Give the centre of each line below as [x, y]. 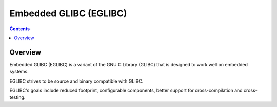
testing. [17, 97]
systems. [19, 72]
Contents [20, 29]
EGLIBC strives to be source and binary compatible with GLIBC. [76, 81]
